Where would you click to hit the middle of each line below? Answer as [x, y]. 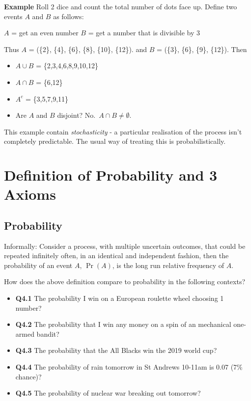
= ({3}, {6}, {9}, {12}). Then [202, 49]
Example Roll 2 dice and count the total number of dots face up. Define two [121, 6]
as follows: [69, 16]
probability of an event [38, 265]
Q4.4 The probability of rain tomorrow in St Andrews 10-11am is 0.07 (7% [129, 367]
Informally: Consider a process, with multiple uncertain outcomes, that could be [125, 246]
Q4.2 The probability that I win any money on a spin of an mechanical [123, 324]
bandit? [48, 334]
